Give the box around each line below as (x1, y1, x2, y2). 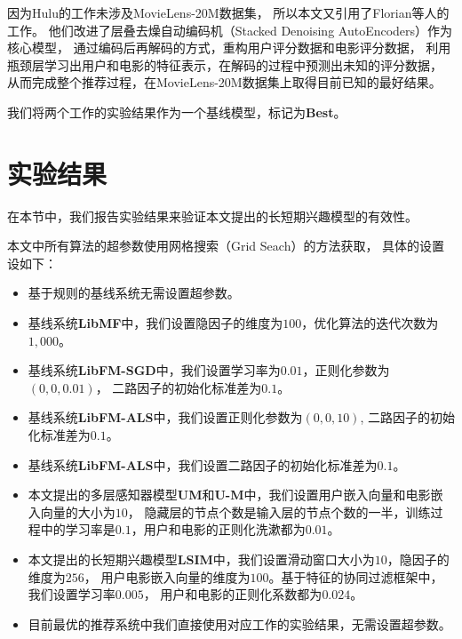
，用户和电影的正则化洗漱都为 (131, 520, 306, 539)
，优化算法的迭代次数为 (301, 314, 439, 332)
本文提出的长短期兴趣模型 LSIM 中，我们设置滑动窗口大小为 (28, 550, 375, 568)
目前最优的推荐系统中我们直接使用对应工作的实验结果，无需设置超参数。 (28, 614, 451, 633)
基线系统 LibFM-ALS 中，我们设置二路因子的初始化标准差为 (28, 455, 378, 474)
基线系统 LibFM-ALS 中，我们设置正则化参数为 (28, 408, 303, 427)
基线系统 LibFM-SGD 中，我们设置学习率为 (28, 361, 281, 379)
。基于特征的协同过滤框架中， (268, 567, 443, 586)
